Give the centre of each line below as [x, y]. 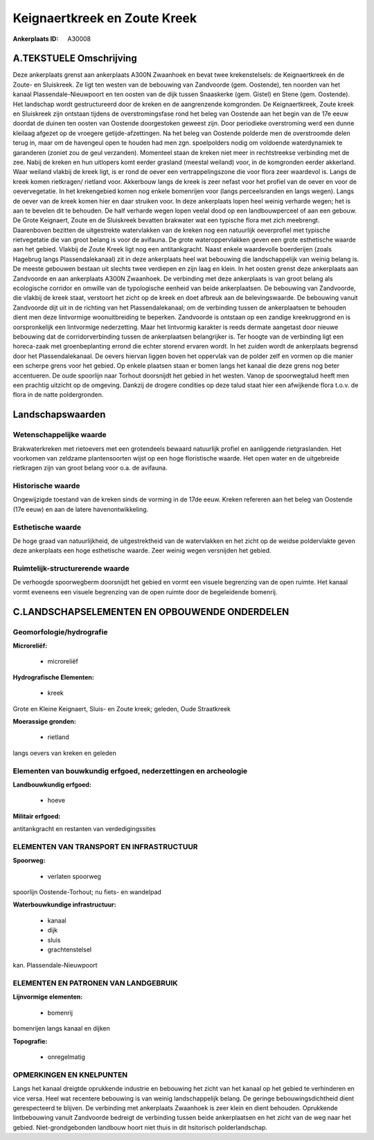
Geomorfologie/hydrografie [60, 632]
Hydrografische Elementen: [54, 677]
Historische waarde [46, 486]
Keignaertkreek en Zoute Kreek [105, 18]
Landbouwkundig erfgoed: [52, 784]
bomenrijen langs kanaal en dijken [62, 1028]
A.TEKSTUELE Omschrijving [75, 59]
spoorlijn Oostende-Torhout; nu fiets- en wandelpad [87, 892]
